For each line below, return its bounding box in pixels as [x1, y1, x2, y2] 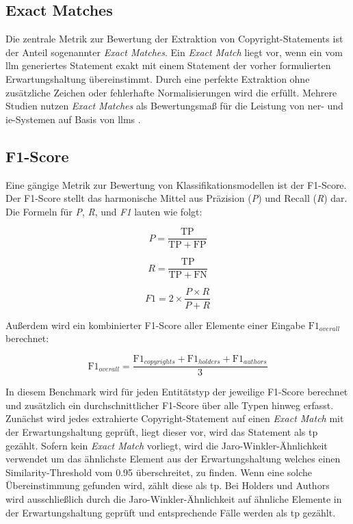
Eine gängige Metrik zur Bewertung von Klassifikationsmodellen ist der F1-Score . [5, 177, 347, 192]
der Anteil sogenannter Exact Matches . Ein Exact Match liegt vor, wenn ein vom [5, 44, 343, 59]
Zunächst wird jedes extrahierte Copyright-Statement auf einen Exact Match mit [5, 411, 344, 425]
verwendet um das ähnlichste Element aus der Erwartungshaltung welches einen [5, 451, 341, 466]
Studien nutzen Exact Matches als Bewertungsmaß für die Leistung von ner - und [5, 99, 343, 113]
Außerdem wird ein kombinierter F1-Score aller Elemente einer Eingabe [5, 317, 305, 332]
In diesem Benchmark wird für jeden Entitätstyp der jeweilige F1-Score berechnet [5, 384, 348, 399]
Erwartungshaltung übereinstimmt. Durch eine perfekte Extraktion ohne [5, 71, 310, 86]
